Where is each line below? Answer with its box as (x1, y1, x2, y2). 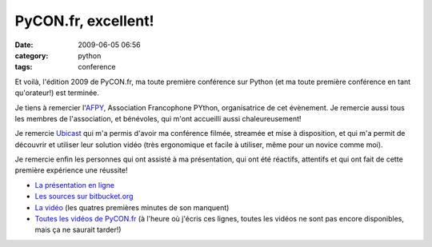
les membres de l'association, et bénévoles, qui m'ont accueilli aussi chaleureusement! (14, 114, 302, 123)
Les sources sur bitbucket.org (34, 192, 134, 201)
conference (78, 62, 116, 72)
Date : (14, 40, 34, 50)
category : (14, 50, 49, 60)
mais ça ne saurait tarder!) (34, 225, 122, 235)
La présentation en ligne (34, 180, 115, 189)
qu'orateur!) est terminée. (14, 88, 100, 98)
